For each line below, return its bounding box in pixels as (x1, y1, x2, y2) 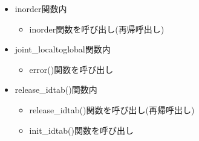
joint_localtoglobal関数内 (15, 43, 111, 55)
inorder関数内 (15, 2, 67, 14)
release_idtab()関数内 (15, 83, 97, 96)
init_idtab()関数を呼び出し (29, 124, 134, 136)
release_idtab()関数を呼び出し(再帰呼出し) (29, 103, 195, 116)
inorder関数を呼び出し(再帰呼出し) (29, 22, 165, 35)
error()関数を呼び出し (29, 63, 114, 75)
